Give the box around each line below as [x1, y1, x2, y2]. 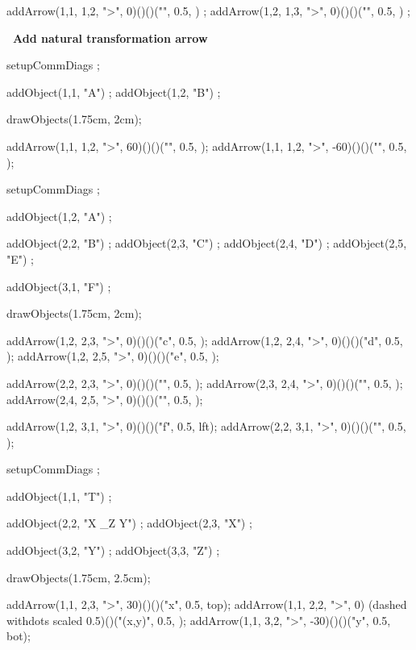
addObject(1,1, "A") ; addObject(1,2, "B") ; [6, 83, 221, 100]
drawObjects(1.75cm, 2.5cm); [6, 569, 151, 585]
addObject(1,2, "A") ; [6, 207, 112, 224]
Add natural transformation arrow [13, 29, 208, 46]
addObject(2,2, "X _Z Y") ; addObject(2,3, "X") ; [6, 515, 252, 531]
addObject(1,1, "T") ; [6, 487, 112, 504]
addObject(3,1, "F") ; [6, 277, 111, 294]
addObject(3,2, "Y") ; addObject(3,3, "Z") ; [6, 542, 220, 559]
